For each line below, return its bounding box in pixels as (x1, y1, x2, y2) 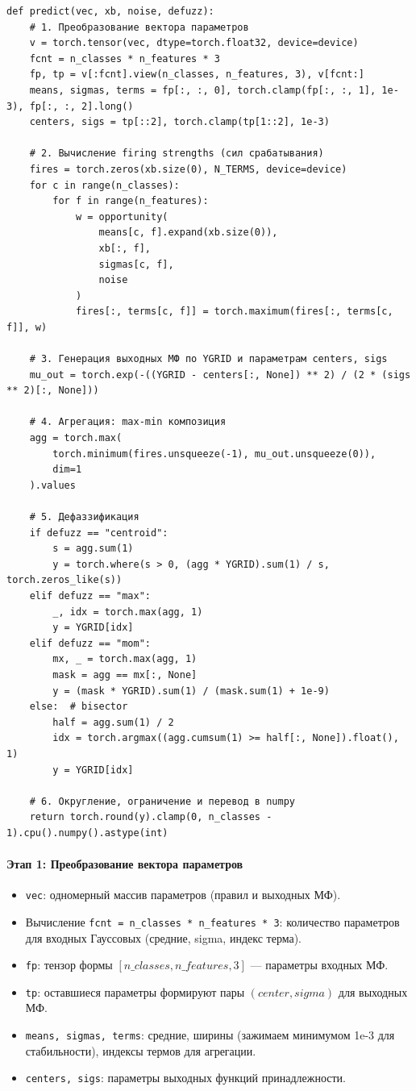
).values (29, 479, 76, 491)
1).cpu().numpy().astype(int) (6, 827, 168, 839)
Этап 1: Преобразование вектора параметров (6, 856, 243, 872)
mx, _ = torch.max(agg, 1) (52, 653, 198, 665)
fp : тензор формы (25, 956, 113, 973)
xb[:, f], (98, 242, 151, 254)
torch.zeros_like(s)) (6, 574, 123, 586)
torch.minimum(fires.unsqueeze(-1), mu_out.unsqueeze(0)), (52, 448, 376, 460)
